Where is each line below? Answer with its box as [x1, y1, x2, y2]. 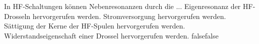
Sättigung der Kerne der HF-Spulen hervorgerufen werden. [4, 20, 185, 31]
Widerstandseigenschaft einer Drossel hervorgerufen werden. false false [4, 30, 219, 40]
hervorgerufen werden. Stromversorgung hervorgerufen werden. [32, 10, 226, 21]
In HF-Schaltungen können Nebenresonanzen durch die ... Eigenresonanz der [4, 1, 241, 11]
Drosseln [4, 10, 31, 21]
